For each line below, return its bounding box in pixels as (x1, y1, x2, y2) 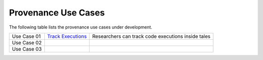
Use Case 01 (12, 33, 41, 40)
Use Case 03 (12, 45, 42, 52)
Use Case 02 (12, 39, 42, 46)
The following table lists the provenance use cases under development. (9, 24, 152, 30)
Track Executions (47, 33, 87, 40)
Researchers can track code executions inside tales (92, 33, 210, 40)
